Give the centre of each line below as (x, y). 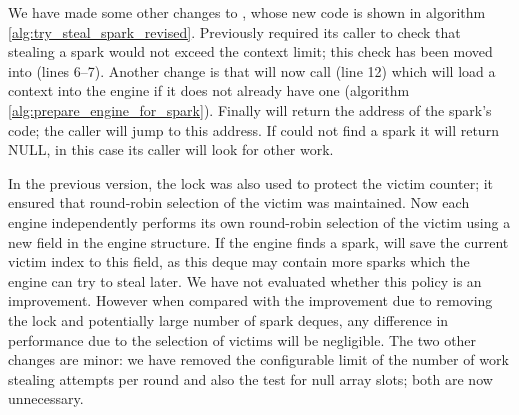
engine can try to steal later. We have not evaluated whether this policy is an (245, 280)
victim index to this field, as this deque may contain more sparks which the (239, 261)
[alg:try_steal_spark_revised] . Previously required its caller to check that (234, 31)
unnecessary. (46, 398)
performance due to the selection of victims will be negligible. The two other (242, 339)
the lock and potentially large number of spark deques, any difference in (228, 319)
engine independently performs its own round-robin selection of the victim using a (259, 221)
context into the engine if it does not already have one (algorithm (209, 90)
